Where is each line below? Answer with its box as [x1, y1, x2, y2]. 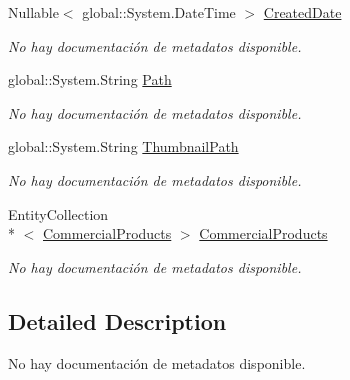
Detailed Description [8, 305, 227, 336]
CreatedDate [263, 2, 342, 22]
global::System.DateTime [82, 2, 236, 22]
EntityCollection [8, 203, 109, 224]
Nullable [8, 2, 59, 22]
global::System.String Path [8, 69, 172, 90]
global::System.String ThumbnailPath [8, 136, 239, 157]
